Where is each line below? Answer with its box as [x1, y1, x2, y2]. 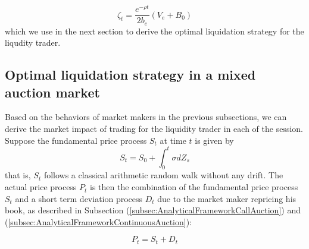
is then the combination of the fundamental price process [90, 181, 298, 193]
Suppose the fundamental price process [5, 134, 147, 146]
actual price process [5, 181, 77, 193]
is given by [195, 134, 234, 146]
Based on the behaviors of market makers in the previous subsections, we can [5, 111, 287, 123]
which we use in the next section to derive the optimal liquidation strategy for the [5, 24, 304, 37]
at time [160, 134, 186, 146]
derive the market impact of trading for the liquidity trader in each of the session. [5, 122, 303, 134]
